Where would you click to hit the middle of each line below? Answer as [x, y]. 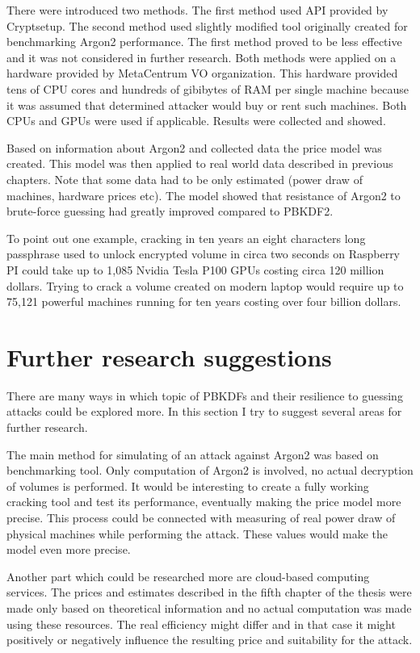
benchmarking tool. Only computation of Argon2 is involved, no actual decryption [210, 470]
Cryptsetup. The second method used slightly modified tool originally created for [207, 25]
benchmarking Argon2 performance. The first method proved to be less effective [204, 42]
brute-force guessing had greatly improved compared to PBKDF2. [170, 211]
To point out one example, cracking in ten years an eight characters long [186, 238]
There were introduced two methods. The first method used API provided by [197, 10]
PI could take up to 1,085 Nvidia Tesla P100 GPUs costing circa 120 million [195, 269]
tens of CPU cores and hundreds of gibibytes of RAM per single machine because [208, 88]
